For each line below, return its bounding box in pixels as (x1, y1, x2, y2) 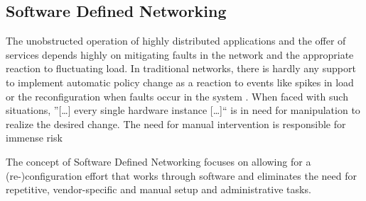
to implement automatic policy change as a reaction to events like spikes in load (6, 74, 354, 89)
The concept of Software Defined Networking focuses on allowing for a (6, 154, 311, 168)
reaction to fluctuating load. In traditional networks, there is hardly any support (6, 61, 356, 76)
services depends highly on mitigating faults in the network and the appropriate (6, 47, 354, 62)
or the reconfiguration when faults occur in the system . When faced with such (6, 88, 348, 103)
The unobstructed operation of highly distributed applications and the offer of (6, 33, 346, 48)
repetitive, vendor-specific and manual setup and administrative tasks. (6, 182, 311, 197)
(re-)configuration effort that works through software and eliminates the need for (6, 168, 357, 183)
